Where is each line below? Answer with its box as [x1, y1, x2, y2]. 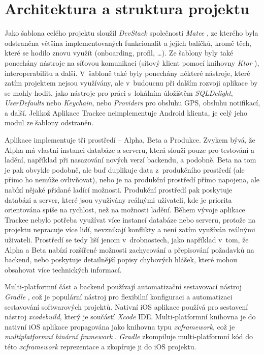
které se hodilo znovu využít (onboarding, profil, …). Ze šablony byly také [5, 47, 234, 58]
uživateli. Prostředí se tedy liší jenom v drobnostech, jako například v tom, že [5, 234, 249, 244]
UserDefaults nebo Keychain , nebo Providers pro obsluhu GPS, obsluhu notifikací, [5, 97, 260, 108]
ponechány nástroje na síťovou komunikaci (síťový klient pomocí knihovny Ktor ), [5, 57, 259, 68]
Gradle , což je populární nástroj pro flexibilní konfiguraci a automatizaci [5, 291, 233, 302]
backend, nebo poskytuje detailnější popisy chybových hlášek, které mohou [5, 254, 238, 265]
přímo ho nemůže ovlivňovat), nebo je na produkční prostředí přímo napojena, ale [5, 174, 259, 185]
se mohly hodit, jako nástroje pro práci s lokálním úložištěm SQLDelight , [5, 87, 233, 98]
